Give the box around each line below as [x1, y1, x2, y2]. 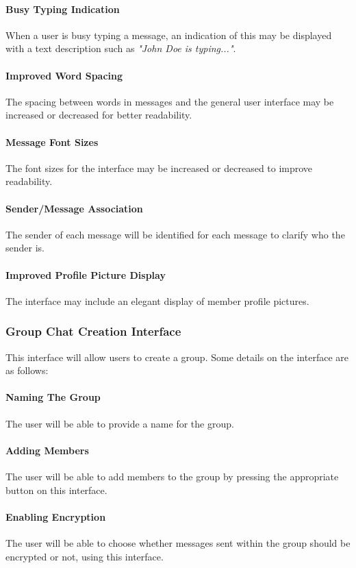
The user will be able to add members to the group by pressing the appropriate [5, 469, 339, 483]
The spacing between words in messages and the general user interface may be [5, 94, 334, 108]
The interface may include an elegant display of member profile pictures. [5, 293, 309, 308]
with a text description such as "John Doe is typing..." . [5, 41, 236, 55]
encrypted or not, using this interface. [5, 549, 164, 563]
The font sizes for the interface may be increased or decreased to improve [5, 160, 313, 175]
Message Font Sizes [5, 134, 99, 149]
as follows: [5, 363, 49, 378]
